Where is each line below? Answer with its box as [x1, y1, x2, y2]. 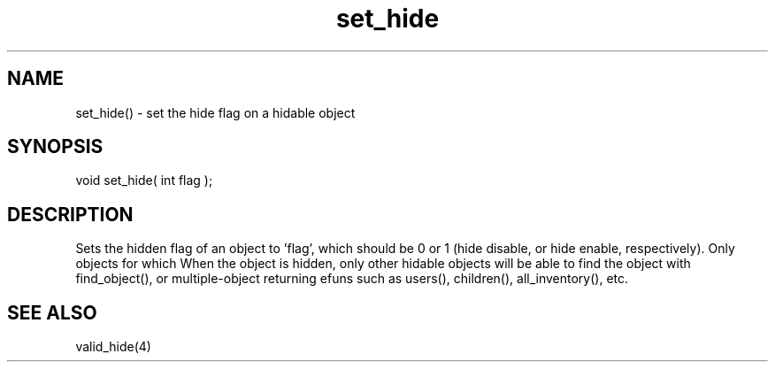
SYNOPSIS [7, 135, 104, 158]
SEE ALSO [7, 301, 97, 324]
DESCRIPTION [7, 203, 134, 226]
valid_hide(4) [75, 339, 151, 355]
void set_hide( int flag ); [75, 173, 213, 188]
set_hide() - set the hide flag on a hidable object [75, 104, 356, 120]
